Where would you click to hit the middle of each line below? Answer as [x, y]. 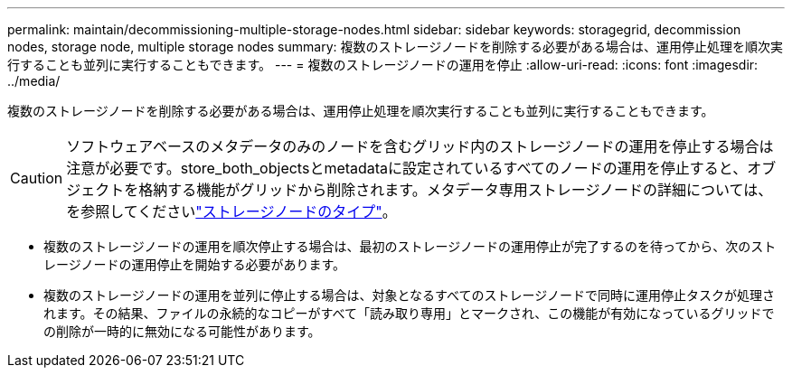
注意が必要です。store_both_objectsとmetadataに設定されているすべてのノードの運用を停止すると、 [407, 168]
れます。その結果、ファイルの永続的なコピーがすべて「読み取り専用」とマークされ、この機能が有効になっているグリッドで [409, 313]
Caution [37, 178]
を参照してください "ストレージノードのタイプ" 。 [231, 211]
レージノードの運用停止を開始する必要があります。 [195, 264]
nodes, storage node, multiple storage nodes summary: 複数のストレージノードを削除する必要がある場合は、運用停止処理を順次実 [395, 47]
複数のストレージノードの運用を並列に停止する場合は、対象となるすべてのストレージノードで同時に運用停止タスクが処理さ [409, 295]
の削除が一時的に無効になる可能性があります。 [182, 331]
